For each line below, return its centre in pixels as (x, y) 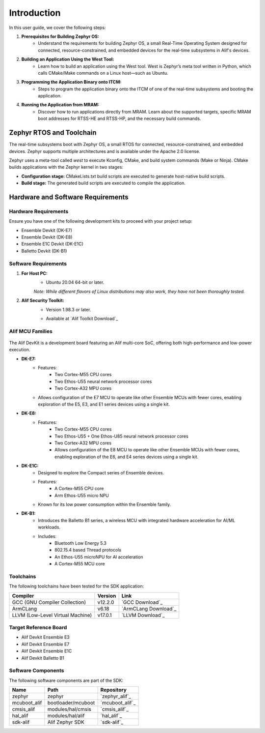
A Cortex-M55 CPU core (79, 489)
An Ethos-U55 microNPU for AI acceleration (99, 557)
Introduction (35, 13)
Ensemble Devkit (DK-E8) (47, 237)
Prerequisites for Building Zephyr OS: (60, 36)
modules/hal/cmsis (69, 709)
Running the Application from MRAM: (60, 105)
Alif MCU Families (31, 331)
